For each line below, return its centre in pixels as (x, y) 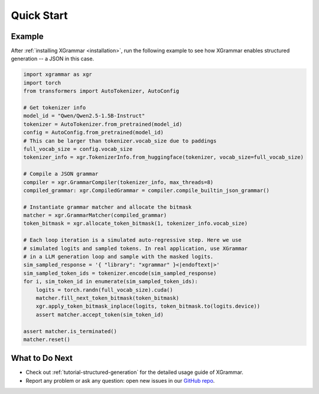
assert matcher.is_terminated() (70, 331)
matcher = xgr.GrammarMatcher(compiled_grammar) (95, 215)
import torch (42, 83)
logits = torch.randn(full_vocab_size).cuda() (105, 290)
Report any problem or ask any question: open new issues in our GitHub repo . (120, 380)
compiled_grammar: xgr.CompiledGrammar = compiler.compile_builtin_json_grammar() (147, 190)
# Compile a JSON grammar (61, 174)
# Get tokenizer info (55, 107)
